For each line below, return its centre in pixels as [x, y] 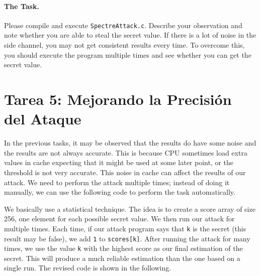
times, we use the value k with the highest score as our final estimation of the [123, 248]
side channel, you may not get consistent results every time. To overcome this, [124, 45]
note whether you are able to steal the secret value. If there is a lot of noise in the [130, 35]
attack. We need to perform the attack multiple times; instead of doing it [117, 182]
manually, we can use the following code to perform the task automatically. [120, 192]
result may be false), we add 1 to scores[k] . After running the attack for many [127, 238]
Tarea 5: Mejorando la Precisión [118, 99]
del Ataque [43, 119]
